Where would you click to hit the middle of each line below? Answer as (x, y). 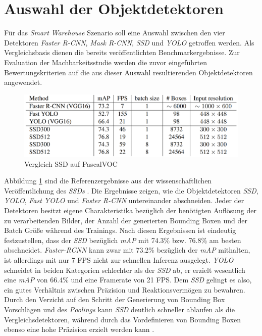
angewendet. (23, 82)
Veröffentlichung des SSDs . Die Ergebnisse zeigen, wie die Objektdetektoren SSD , (131, 190)
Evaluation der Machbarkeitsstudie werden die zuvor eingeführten (106, 62)
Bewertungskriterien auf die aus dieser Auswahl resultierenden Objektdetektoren (128, 72)
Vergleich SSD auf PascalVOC (71, 163)
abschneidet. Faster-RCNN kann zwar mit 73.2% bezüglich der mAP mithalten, (127, 250)
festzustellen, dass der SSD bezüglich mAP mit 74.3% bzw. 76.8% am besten (123, 240)
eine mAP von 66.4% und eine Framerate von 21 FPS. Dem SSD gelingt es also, (128, 280)
